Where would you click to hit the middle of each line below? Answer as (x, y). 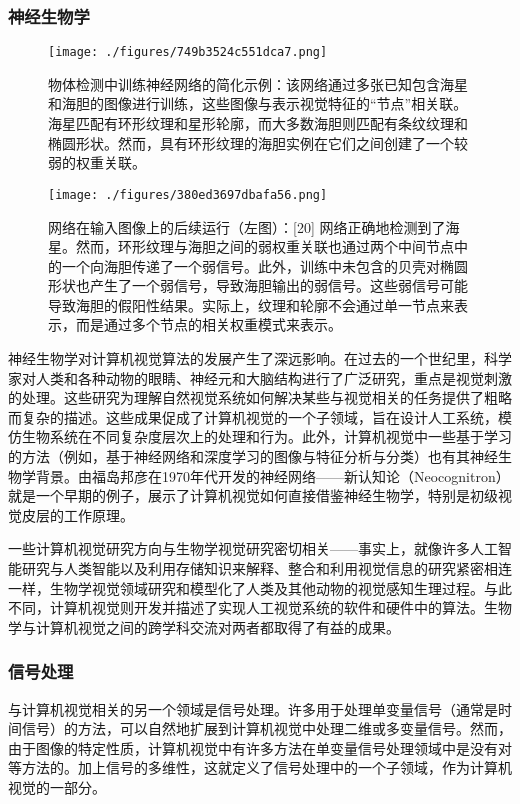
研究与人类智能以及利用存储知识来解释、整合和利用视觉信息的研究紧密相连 (266, 568)
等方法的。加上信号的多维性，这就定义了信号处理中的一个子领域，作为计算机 (260, 767)
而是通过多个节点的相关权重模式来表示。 (208, 324)
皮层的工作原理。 (77, 514)
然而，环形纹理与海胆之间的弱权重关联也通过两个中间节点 (264, 246)
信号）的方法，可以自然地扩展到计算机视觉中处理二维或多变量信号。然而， (266, 728)
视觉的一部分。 (57, 786)
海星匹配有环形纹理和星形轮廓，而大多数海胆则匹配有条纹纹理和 (258, 123)
